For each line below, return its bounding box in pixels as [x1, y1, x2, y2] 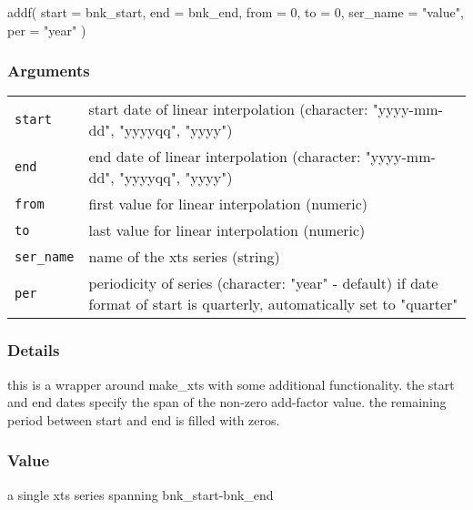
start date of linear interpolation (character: [88, 98, 368, 120]
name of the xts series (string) [88, 246, 280, 268]
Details [7, 339, 60, 362]
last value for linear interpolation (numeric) [88, 219, 366, 241]
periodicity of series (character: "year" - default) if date [88, 272, 438, 294]
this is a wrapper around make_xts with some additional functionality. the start [7, 374, 455, 393]
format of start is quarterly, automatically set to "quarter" [88, 293, 458, 315]
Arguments [7, 59, 90, 82]
